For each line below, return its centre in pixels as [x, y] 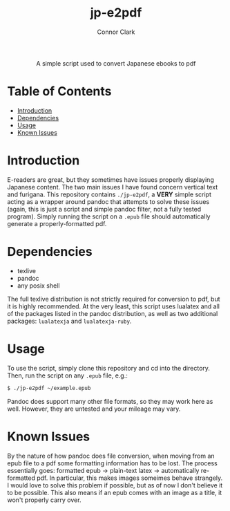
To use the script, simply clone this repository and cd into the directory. [109, 368]
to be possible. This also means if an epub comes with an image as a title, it [115, 492]
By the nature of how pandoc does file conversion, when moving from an [111, 456]
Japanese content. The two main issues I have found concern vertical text [113, 187]
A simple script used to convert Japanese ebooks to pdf [116, 63]
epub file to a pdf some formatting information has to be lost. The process [112, 463]
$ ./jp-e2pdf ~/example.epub [49, 388]
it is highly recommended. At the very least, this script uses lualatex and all [113, 306]
